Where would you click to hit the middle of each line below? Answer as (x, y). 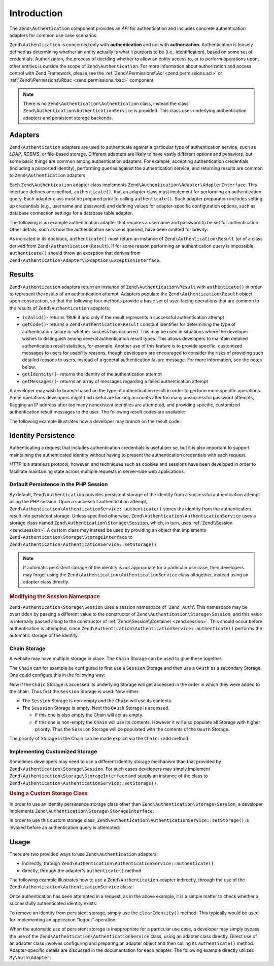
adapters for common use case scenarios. (54, 35)
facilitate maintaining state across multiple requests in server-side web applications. (97, 471)
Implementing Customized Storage (53, 752)
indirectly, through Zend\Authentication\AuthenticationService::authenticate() (118, 864)
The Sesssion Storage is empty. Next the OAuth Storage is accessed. (96, 708)
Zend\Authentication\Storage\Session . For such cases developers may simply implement (110, 769)
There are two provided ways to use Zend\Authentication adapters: (84, 854)
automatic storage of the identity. (44, 635)
